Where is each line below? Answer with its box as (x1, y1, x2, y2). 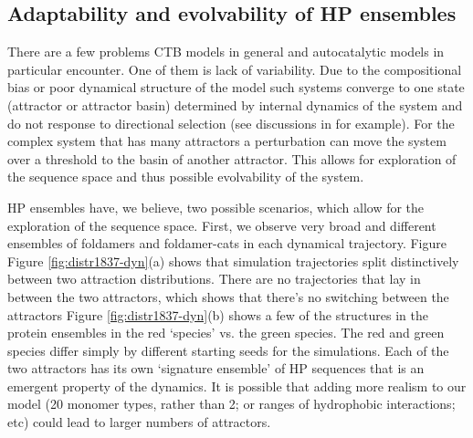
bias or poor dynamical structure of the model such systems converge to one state (7, 78, 465, 97)
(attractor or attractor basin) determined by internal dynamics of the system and (7, 95, 463, 114)
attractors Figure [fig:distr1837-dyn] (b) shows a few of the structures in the (7, 305, 428, 324)
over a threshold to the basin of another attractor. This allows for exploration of (7, 149, 457, 168)
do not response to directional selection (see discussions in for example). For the (7, 113, 455, 132)
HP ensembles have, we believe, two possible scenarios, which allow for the (7, 197, 425, 216)
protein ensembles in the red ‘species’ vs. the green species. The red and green (7, 323, 445, 342)
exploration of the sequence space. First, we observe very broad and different (7, 215, 436, 235)
